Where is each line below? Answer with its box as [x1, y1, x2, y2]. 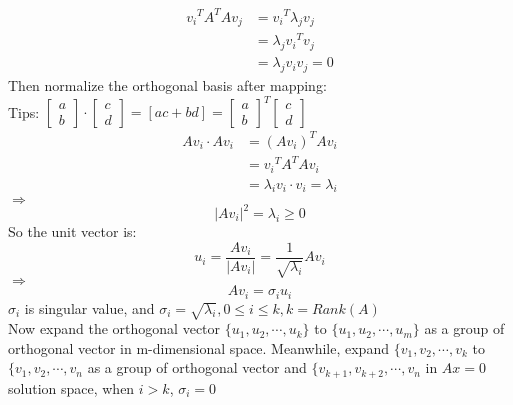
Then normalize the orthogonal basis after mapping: [8, 75, 327, 96]
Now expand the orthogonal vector [8, 318, 221, 339]
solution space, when [8, 377, 135, 398]
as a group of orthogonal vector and [87, 357, 307, 378]
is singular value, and [24, 297, 155, 318]
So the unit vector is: [8, 221, 137, 241]
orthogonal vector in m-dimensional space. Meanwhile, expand [8, 337, 389, 358]
